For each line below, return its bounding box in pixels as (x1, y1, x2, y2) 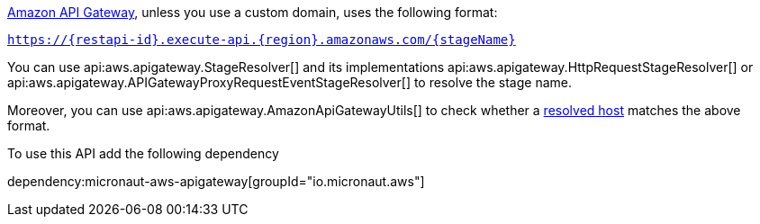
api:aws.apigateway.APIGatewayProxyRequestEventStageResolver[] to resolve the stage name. (7, 75, 572, 90)
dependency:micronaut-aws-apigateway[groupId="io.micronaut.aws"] (7, 174, 425, 189)
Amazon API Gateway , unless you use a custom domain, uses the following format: (7, 4, 498, 20)
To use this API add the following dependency (7, 146, 279, 161)
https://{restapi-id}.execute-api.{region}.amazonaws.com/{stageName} (7, 32, 516, 47)
